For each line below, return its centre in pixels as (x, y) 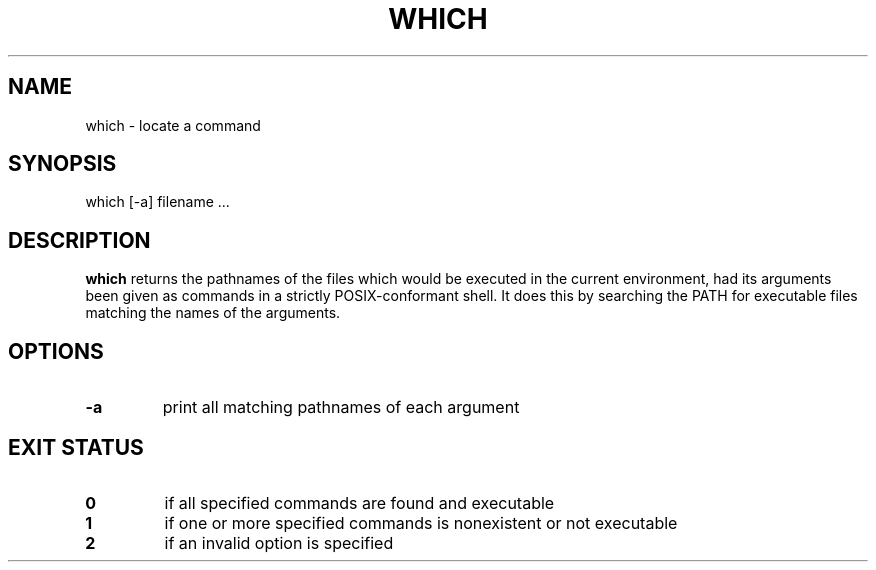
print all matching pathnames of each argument (341, 407)
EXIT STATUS (76, 447)
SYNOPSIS (62, 164)
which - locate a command (173, 125)
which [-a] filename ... (157, 202)
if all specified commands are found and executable (359, 502)
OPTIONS (56, 351)
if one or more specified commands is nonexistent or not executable (421, 522)
